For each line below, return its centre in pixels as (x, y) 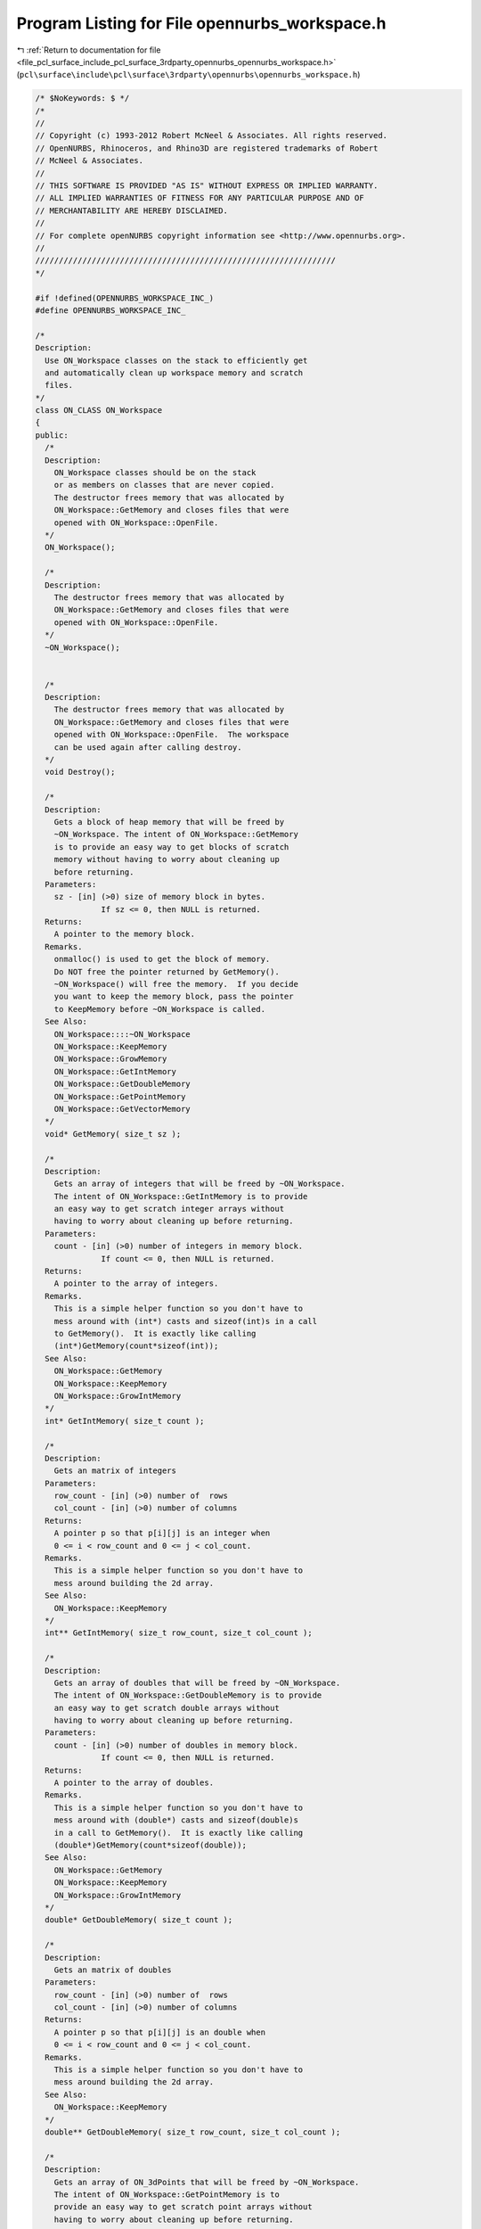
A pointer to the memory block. (125, 934)
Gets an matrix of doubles (113, 1970)
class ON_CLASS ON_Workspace (99, 411)
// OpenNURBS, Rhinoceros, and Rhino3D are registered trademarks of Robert (207, 148)
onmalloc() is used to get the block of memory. (162, 959)
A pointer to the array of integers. (136, 1283)
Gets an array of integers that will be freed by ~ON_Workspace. (200, 1184)
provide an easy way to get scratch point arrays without (183, 2207)
